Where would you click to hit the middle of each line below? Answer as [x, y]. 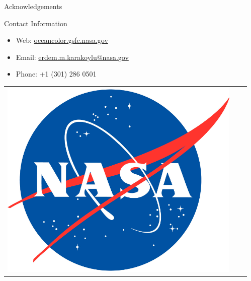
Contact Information [36, 23]
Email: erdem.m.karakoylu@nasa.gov [72, 57]
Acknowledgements [33, 6]
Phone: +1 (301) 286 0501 [56, 74]
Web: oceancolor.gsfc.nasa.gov [62, 40]
